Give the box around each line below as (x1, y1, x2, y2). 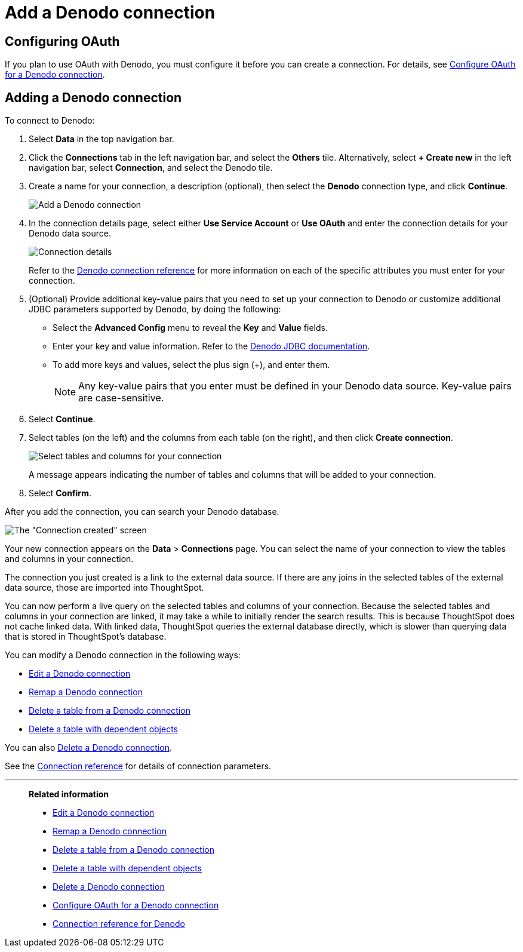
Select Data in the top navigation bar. (29, 134, 174, 145)
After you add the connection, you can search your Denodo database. (5, 506, 279, 517)
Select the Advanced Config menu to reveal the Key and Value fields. (53, 323, 328, 333)
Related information (29, 789, 109, 800)
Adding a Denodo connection (5, 90, 182, 105)
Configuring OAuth (5, 33, 120, 49)
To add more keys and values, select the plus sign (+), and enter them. (53, 360, 330, 370)
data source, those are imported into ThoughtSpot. (5, 582, 204, 593)
